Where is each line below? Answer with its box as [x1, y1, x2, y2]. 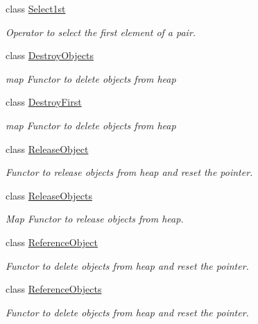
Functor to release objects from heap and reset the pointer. [6, 165, 253, 179]
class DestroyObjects [6, 48, 94, 63]
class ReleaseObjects [6, 188, 92, 202]
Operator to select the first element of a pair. [6, 24, 196, 39]
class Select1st [6, 1, 66, 15]
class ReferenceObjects [6, 282, 102, 296]
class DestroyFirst [6, 95, 82, 109]
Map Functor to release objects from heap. [6, 211, 184, 226]
